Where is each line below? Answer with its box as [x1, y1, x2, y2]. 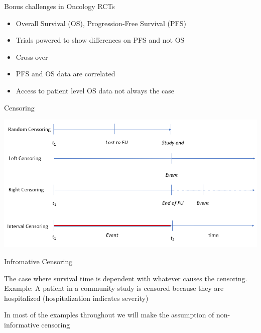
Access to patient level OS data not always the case [16, 85, 175, 95]
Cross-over [16, 51, 48, 62]
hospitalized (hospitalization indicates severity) [4, 292, 149, 303]
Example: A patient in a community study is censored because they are [4, 283, 224, 293]
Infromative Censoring [4, 256, 73, 266]
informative [4, 319, 39, 329]
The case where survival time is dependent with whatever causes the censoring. [4, 273, 247, 283]
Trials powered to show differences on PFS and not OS [16, 35, 185, 45]
